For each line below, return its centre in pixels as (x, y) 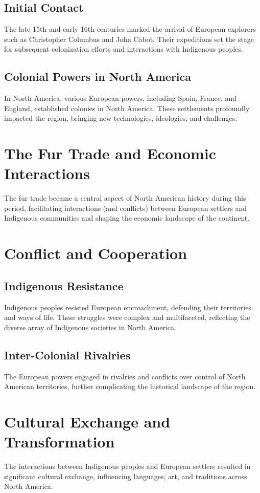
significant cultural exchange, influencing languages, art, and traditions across (126, 476)
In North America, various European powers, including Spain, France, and (121, 98)
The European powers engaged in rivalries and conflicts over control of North (125, 376)
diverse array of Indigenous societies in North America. (90, 327)
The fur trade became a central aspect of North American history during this (125, 198)
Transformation (60, 442)
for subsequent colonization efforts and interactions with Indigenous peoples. (124, 49)
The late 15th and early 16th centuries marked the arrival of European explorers (130, 29)
